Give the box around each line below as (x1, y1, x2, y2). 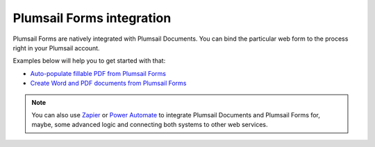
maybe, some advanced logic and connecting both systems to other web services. (31, 121, 268, 129)
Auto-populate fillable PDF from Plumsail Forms (30, 69, 167, 77)
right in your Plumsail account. (12, 43, 100, 52)
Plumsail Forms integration (12, 10, 172, 26)
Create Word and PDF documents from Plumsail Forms (30, 79, 187, 88)
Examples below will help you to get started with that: (12, 57, 166, 65)
